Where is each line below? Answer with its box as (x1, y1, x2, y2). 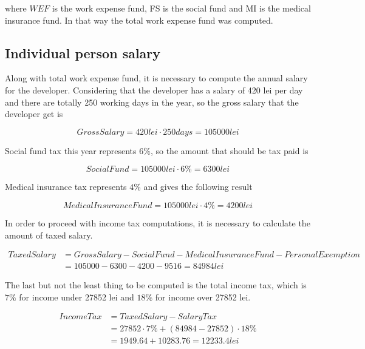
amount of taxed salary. (5, 228, 93, 241)
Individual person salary (5, 43, 161, 62)
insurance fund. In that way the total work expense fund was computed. (5, 13, 273, 26)
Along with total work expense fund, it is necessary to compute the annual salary (5, 72, 308, 84)
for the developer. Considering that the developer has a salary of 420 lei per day (5, 83, 303, 96)
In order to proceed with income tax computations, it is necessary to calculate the (5, 216, 310, 229)
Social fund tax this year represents (5, 144, 137, 157)
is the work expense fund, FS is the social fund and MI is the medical (52, 2, 311, 14)
